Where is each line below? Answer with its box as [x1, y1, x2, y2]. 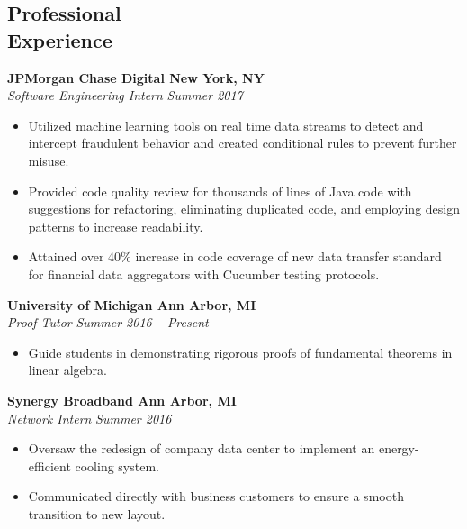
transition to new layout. [28, 504, 166, 523]
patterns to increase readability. [28, 216, 203, 235]
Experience [7, 25, 112, 53]
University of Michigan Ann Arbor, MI [7, 295, 256, 314]
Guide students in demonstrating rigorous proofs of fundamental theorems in [28, 342, 453, 361]
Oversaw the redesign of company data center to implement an [28, 439, 375, 458]
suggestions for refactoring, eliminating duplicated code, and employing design [28, 199, 460, 218]
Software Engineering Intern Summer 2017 [7, 86, 243, 105]
